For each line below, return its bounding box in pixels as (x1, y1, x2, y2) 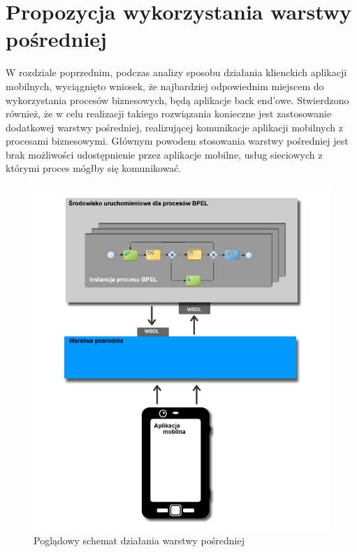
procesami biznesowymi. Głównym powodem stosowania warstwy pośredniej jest (6, 133, 349, 148)
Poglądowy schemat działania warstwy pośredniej (34, 533, 245, 548)
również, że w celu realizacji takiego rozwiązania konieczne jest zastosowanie (6, 106, 332, 121)
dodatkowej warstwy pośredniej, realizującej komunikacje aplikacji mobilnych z (6, 119, 343, 134)
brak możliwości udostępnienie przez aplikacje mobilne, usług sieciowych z (6, 147, 323, 161)
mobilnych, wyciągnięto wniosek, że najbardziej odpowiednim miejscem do (6, 78, 324, 93)
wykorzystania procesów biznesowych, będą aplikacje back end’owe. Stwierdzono (6, 92, 349, 107)
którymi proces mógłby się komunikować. (6, 161, 182, 175)
